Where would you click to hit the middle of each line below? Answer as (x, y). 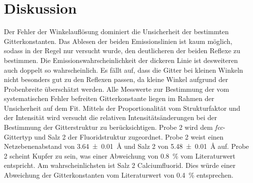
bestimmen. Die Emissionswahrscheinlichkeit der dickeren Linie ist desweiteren (121, 60)
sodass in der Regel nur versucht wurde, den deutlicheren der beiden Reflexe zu (122, 51)
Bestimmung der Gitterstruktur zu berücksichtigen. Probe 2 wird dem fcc (114, 127)
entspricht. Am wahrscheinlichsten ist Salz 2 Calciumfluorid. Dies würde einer (120, 165)
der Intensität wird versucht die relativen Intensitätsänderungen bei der (111, 117)
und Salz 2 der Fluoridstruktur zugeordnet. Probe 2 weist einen (129, 136)
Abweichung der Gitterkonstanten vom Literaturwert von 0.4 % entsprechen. (119, 175)
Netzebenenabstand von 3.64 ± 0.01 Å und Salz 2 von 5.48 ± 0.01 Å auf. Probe (126, 146)
